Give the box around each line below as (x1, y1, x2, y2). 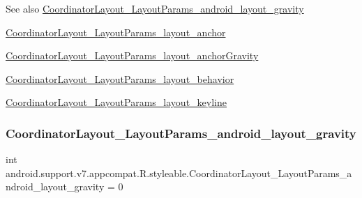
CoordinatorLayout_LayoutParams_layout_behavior (6, 71, 234, 86)
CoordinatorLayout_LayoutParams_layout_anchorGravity (6, 48, 259, 63)
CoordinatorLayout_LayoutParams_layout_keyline (6, 95, 227, 109)
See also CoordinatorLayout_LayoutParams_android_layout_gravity (6, 1, 304, 15)
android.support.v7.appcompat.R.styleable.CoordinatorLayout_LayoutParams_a (6, 165, 352, 180)
